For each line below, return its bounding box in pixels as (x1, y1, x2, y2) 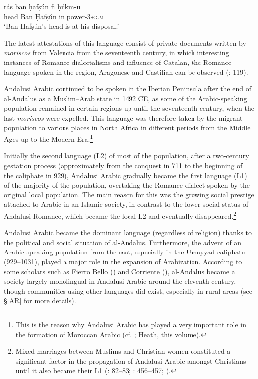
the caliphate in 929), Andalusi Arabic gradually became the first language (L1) (4, 170, 247, 180)
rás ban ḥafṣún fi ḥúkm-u (4, 1, 81, 11)
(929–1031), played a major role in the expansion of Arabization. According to (4, 256, 242, 266)
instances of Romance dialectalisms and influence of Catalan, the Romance (4, 57, 231, 67)
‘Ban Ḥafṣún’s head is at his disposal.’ (4, 21, 119, 31)
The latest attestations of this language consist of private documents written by (4, 37, 246, 48)
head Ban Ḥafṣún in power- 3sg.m (4, 11, 104, 21)
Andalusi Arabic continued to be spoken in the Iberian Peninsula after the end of (4, 83, 251, 94)
